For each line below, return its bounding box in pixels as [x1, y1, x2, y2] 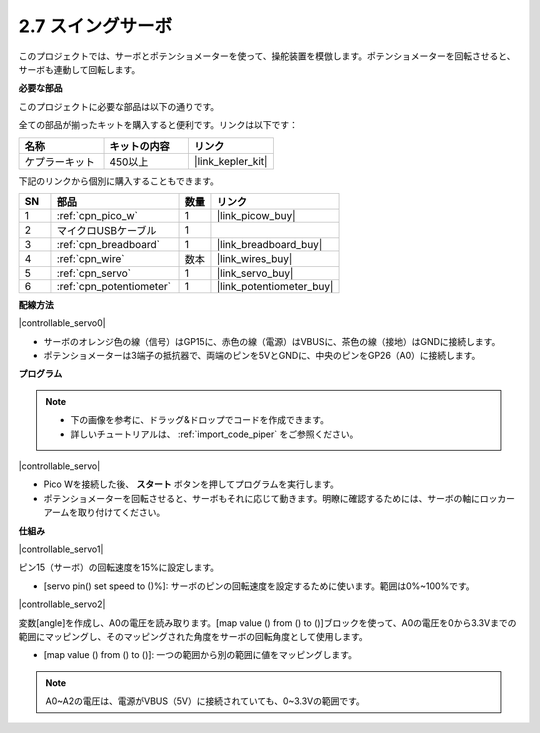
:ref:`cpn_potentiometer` [56, 279, 172, 293]
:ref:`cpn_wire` [56, 251, 125, 265]
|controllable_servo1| [18, 543, 104, 555]
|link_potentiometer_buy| [216, 279, 334, 293]
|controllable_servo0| [18, 317, 107, 329]
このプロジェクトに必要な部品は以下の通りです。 [18, 100, 220, 112]
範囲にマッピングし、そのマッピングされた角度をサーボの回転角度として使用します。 [18, 630, 369, 642]
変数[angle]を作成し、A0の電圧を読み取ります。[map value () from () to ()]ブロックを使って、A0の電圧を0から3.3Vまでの [18, 616, 517, 629]
